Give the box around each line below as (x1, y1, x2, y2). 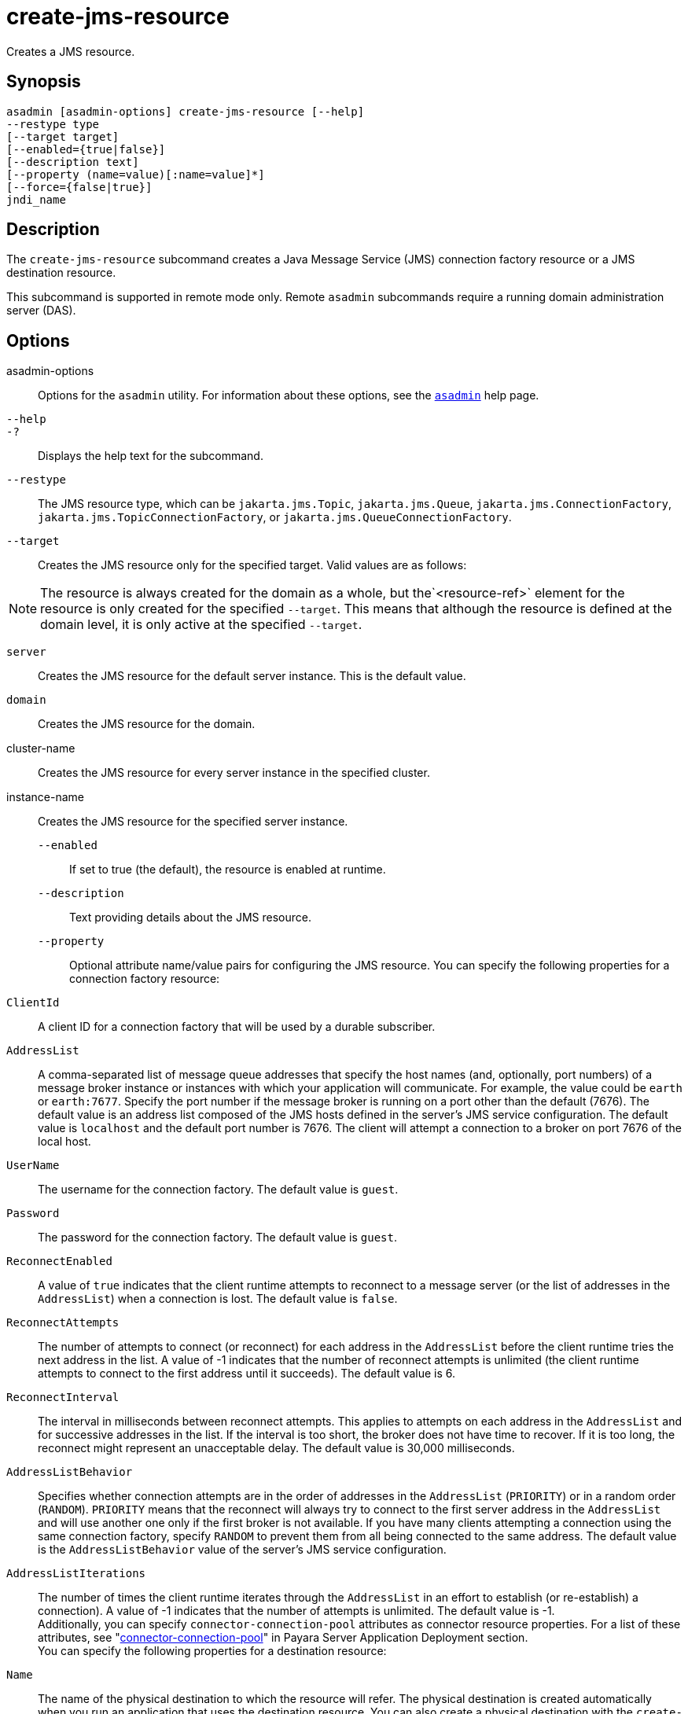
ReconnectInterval (6, 1391, 120, 1404)
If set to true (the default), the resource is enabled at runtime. (69, 863, 386, 877)
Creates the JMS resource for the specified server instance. (38, 815, 348, 829)
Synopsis (6, 72, 81, 92)
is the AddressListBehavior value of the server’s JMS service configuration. (38, 1543, 447, 1557)
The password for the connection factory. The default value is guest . (38, 1230, 398, 1245)
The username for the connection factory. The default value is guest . (38, 1183, 399, 1197)
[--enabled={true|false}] (6, 142, 166, 156)
